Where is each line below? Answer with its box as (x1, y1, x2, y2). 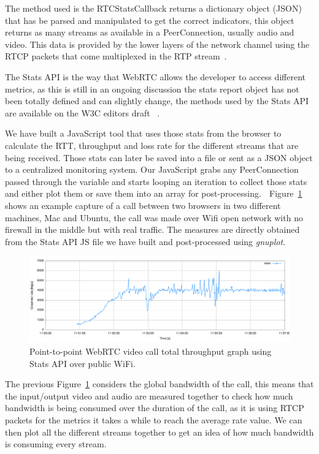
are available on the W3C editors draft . (5, 106, 160, 119)
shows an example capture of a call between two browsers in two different (5, 199, 281, 211)
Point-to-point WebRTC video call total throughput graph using (29, 345, 272, 358)
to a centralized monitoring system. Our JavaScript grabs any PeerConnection (5, 163, 299, 176)
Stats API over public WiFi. (29, 357, 136, 369)
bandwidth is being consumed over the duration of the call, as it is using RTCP (5, 401, 304, 414)
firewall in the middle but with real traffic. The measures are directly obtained (5, 223, 300, 236)
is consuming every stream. (5, 437, 107, 450)
